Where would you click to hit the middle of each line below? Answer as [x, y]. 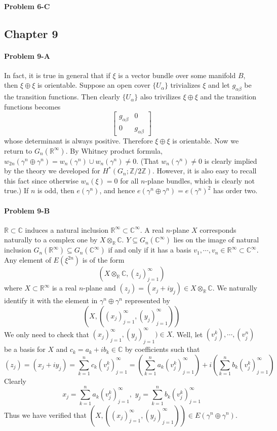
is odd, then [56, 190]
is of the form [103, 260]
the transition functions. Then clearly [62, 97]
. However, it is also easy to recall [204, 171]
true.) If [16, 190]
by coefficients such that [162, 349]
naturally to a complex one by [51, 240]
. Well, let [188, 334]
